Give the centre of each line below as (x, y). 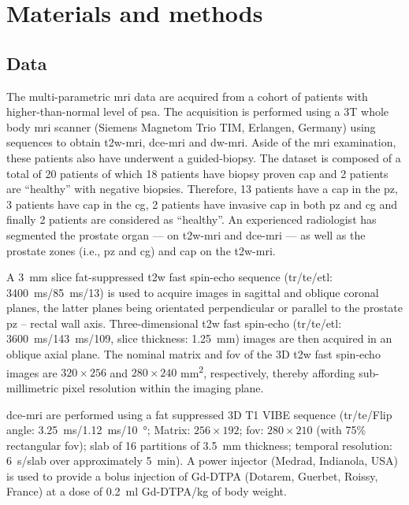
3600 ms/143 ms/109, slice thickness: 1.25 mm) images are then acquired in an (199, 338)
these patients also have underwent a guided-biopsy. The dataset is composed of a (204, 157)
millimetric (33, 387)
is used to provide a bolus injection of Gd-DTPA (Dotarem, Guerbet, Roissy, (192, 475)
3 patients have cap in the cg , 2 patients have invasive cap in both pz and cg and (202, 204)
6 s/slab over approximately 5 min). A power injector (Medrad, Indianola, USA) (202, 460)
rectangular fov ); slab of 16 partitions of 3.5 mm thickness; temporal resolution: (199, 445)
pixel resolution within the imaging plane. (163, 387)
